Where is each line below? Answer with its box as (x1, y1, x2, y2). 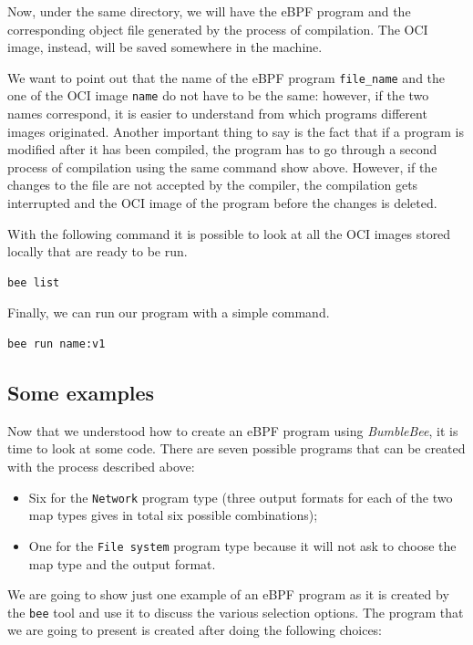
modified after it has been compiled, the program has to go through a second (7, 140, 437, 159)
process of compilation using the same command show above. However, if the (7, 157, 437, 176)
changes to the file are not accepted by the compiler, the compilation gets (7, 175, 418, 194)
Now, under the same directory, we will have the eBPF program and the (7, 2, 411, 20)
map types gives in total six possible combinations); (28, 505, 318, 525)
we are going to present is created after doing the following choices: (7, 620, 383, 640)
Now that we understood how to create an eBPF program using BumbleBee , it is (7, 421, 458, 440)
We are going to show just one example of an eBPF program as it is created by (7, 585, 449, 604)
